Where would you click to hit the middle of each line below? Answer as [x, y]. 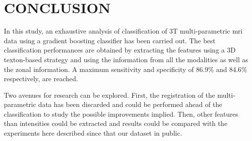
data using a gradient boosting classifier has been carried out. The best [110, 40]
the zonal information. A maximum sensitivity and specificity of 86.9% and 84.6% [126, 69]
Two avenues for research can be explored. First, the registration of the [109, 95]
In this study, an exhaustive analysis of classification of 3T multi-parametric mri [123, 31]
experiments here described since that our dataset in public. [93, 133]
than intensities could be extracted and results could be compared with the [116, 123]
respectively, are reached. [41, 79]
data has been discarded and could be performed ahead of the [130, 104]
